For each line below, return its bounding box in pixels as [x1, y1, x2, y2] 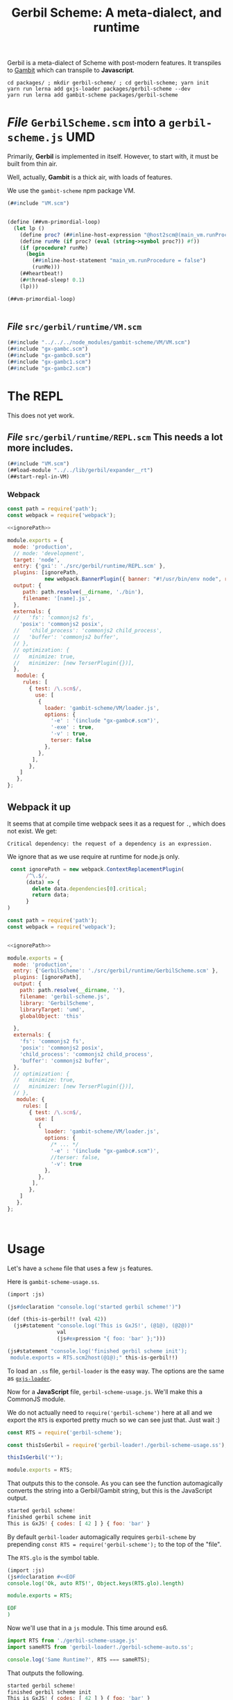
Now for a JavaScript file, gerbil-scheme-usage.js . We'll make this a [7, 1387, 203, 1396]
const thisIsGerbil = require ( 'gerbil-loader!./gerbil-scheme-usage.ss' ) [7, 1441, 225, 1448]
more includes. [7, 442, 74, 454]
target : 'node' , [13, 556, 60, 563]
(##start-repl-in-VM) [7, 474, 70, 480]
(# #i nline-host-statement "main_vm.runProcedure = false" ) [32, 257, 207, 264]
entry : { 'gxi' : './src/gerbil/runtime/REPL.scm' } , [13, 563, 166, 570]
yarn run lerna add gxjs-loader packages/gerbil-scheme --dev [7, 85, 191, 93]
